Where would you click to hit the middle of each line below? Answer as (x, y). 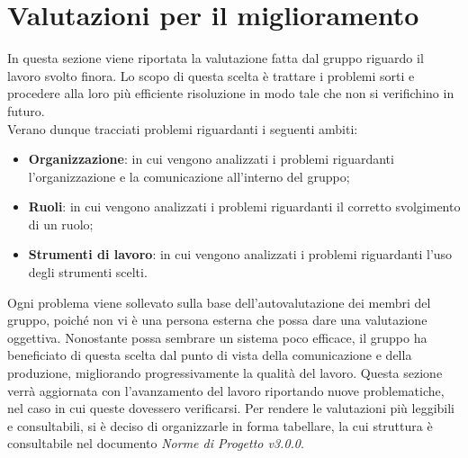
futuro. (26, 110)
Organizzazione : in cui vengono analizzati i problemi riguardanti (211, 159)
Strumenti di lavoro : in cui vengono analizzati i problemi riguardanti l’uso (240, 254)
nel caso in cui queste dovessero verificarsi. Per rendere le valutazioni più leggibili (231, 408)
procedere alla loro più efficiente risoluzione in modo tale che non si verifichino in (231, 93)
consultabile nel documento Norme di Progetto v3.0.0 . (156, 443)
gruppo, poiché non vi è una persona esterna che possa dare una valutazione (217, 320)
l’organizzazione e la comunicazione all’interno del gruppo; (189, 176)
